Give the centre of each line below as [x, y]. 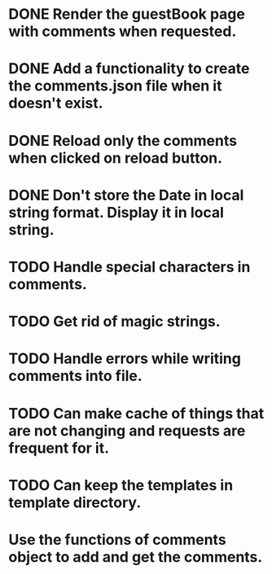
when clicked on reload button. [115, 158]
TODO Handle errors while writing [125, 359]
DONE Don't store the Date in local [126, 195]
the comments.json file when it [115, 86]
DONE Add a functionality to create [129, 69]
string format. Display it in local [116, 212]
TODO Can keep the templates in [121, 485]
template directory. [75, 502]
